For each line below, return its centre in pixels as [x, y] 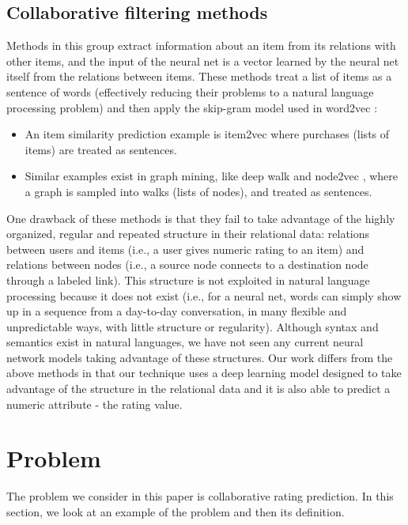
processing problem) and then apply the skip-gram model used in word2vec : [192, 107]
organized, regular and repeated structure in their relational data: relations [188, 234]
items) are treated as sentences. [101, 149]
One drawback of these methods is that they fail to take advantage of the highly [201, 218]
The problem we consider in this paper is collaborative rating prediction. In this [200, 496]
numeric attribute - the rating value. [94, 404]
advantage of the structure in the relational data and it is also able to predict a [198, 389]
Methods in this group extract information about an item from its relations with [201, 45]
